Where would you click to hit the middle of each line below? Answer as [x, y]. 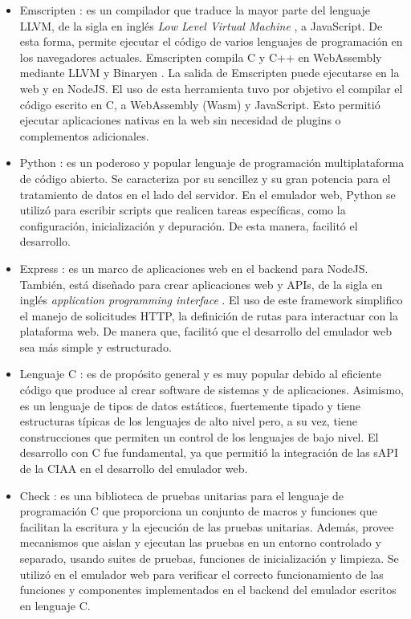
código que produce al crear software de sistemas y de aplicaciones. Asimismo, [212, 390]
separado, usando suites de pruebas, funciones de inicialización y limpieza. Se [209, 558]
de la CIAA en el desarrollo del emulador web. [134, 468]
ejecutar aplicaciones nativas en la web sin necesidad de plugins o [180, 120]
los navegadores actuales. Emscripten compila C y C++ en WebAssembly [201, 57]
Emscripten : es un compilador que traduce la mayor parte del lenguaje [195, 10]
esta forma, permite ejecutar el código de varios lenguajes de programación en [211, 41]
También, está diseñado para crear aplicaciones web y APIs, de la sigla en [201, 284]
